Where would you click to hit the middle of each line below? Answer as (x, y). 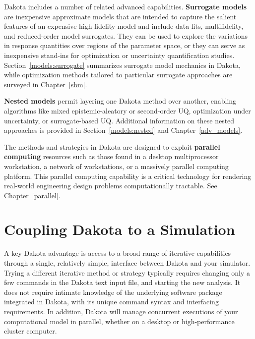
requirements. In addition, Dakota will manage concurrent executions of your (121, 311)
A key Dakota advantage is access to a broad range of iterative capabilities (118, 253)
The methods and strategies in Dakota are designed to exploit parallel (112, 146)
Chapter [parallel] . (32, 195)
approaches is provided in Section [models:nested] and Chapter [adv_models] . (123, 130)
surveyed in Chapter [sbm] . (46, 84)
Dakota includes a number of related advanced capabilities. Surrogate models (126, 6)
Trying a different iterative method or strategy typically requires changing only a (127, 272)
